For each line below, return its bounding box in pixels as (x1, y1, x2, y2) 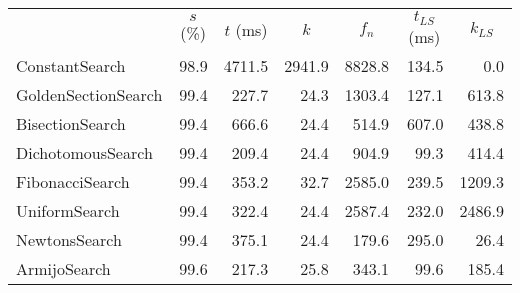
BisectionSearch (16, 111, 126, 135)
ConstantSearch (16, 53, 126, 77)
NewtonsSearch (16, 227, 122, 251)
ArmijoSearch (16, 256, 111, 280)
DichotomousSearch (16, 140, 153, 164)
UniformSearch (16, 198, 120, 222)
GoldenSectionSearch (16, 82, 163, 106)
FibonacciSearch (16, 169, 130, 193)
